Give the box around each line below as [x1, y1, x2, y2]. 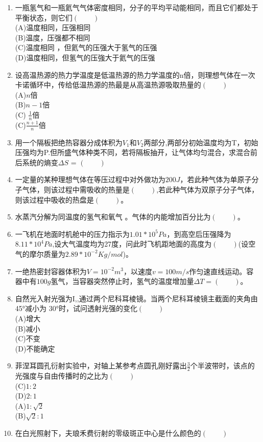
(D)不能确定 [15, 343, 55, 353]
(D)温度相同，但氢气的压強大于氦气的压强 [15, 52, 155, 62]
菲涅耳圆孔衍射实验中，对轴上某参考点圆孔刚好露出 [15, 360, 187, 371]
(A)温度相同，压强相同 [15, 22, 91, 33]
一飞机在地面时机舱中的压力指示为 [15, 228, 130, 239]
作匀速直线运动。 [189, 266, 247, 276]
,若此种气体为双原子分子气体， [156, 184, 259, 194]
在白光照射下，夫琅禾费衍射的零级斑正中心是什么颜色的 [15, 428, 201, 438]
